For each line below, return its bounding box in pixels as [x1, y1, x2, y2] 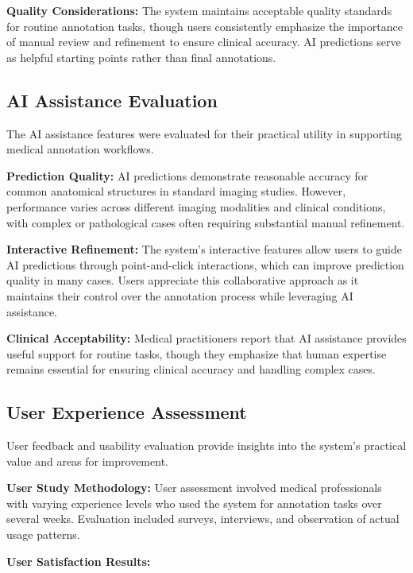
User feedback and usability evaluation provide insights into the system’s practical [6, 437, 407, 454]
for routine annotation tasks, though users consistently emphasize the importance [6, 17, 403, 34]
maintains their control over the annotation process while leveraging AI [6, 287, 353, 304]
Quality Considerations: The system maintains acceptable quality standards [6, 2, 392, 18]
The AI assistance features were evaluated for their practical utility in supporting [6, 125, 403, 141]
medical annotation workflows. [6, 141, 154, 157]
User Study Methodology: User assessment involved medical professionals [6, 479, 382, 496]
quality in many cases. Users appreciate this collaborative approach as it [6, 272, 359, 288]
